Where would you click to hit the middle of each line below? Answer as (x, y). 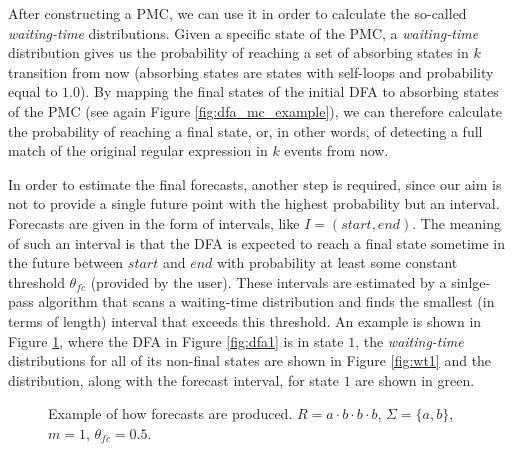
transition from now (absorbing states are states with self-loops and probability (251, 71)
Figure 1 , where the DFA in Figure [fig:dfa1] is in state (176, 340)
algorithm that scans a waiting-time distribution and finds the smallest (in (266, 301)
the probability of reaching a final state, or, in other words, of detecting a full (245, 130)
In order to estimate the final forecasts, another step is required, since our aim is (255, 183)
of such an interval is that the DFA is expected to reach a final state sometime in (257, 242)
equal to (33, 91)
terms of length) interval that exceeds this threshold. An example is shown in (245, 320)
